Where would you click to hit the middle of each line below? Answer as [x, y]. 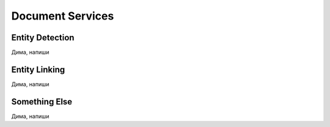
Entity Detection [43, 38]
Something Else [42, 102]
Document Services [63, 16]
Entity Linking [38, 69]
